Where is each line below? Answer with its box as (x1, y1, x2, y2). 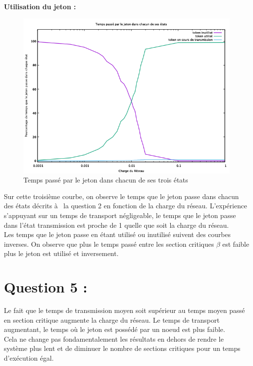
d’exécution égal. (4, 353, 54, 363)
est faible (222, 238, 249, 249)
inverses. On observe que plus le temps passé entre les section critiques (4, 238, 214, 249)
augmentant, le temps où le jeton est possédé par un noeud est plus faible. (4, 324, 225, 334)
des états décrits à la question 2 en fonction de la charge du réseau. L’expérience (4, 201, 247, 211)
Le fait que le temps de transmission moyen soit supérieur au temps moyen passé (4, 305, 245, 315)
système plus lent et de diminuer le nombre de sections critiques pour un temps (4, 343, 240, 353)
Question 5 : (4, 277, 88, 297)
